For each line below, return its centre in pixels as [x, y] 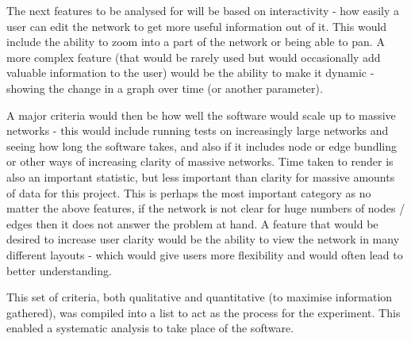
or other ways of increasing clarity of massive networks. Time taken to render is [200, 161]
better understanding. [59, 270]
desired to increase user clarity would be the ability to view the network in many [203, 239]
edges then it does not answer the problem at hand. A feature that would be [192, 223]
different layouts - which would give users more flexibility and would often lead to [205, 254]
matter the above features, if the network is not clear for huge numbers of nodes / [206, 208]
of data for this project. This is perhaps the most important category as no [189, 192]
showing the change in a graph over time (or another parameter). [165, 88]
